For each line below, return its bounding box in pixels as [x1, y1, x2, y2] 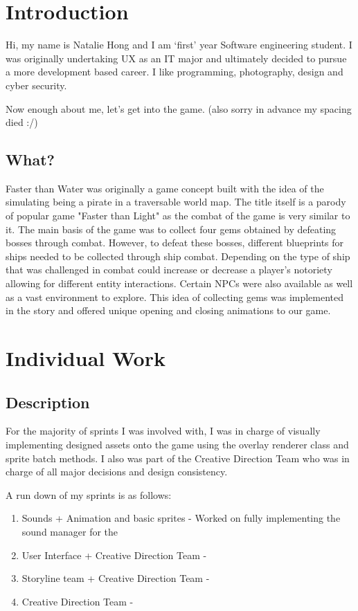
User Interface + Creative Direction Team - [21, 547, 207, 562]
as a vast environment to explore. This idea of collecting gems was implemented [6, 289, 344, 304]
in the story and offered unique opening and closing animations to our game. [6, 303, 331, 318]
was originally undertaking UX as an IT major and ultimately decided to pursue [6, 51, 347, 65]
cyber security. [6, 77, 67, 92]
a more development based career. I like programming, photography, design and [6, 64, 343, 79]
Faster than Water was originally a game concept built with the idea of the [6, 181, 324, 195]
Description [6, 391, 90, 412]
